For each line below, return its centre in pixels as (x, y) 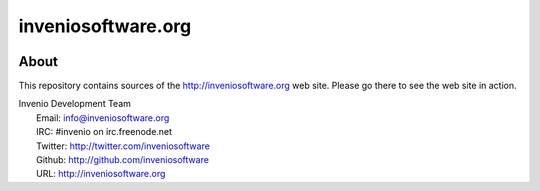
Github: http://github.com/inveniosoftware (123, 160)
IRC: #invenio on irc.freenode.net (104, 132)
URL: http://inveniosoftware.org (101, 174)
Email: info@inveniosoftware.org (103, 117)
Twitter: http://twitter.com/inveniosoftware (123, 146)
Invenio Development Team (75, 104)
